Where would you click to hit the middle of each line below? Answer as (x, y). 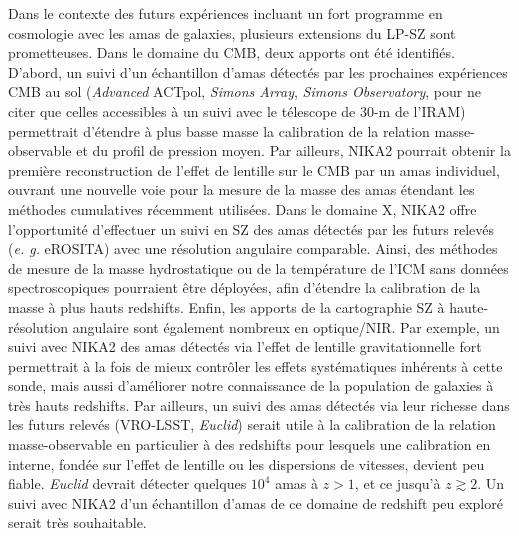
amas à (297, 483)
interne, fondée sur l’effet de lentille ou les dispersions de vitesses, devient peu (246, 463)
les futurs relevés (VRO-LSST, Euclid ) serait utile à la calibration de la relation (252, 424)
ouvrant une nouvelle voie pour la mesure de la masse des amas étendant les (241, 189)
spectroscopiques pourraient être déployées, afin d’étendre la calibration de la (244, 287)
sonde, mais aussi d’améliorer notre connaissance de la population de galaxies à (251, 385)
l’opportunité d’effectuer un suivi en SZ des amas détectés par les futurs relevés (251, 228)
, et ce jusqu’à (397, 483)
